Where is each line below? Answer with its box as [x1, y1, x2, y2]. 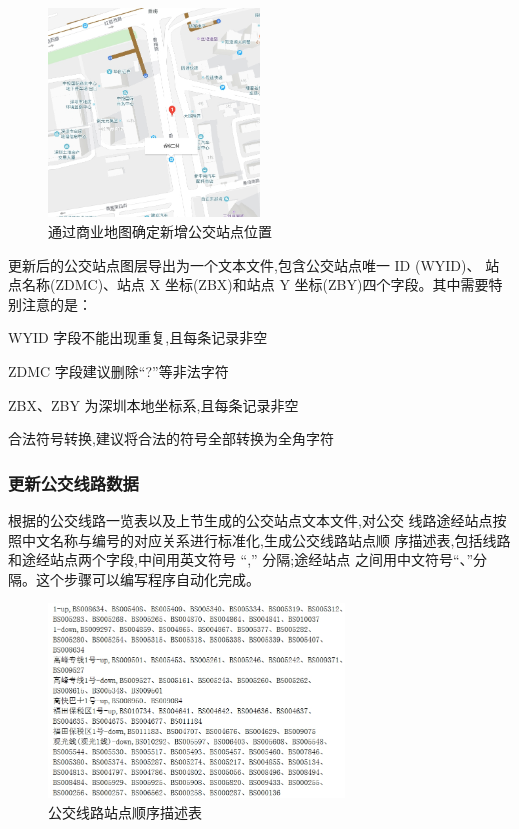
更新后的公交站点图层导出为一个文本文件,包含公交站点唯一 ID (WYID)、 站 [8, 254, 500, 275]
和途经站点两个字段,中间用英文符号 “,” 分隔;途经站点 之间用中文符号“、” [8, 549, 474, 570]
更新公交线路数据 [8, 470, 139, 495]
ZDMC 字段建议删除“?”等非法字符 [8, 360, 229, 381]
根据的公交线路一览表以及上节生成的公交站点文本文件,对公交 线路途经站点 [8, 509, 493, 530]
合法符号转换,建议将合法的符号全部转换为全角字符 [8, 428, 334, 449]
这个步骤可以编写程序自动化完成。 [35, 568, 260, 589]
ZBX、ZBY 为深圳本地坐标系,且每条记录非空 [8, 394, 299, 415]
